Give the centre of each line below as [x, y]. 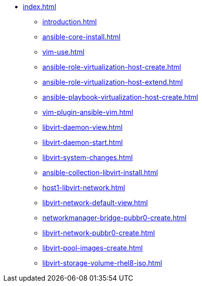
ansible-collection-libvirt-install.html [100, 172]
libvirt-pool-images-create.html [93, 248]
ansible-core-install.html [82, 37]
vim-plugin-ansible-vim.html [88, 112]
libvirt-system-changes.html [88, 157]
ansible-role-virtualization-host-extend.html [113, 82]
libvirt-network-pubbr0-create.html [99, 233]
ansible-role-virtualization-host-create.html [112, 67]
